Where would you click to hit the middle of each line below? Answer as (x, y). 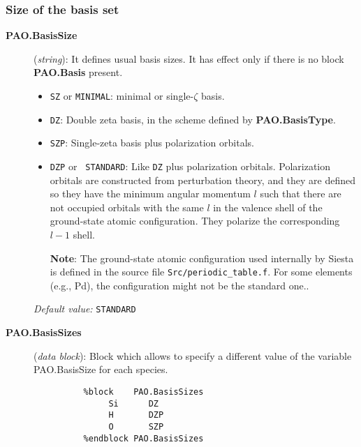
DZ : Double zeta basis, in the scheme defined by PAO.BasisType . (193, 119)
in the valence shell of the (268, 207)
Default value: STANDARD (85, 309)
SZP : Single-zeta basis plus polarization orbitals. (152, 143)
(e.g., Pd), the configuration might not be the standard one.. (179, 285)
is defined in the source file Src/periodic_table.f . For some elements (201, 272)
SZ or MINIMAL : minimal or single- (122, 96)
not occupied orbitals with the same (127, 207)
